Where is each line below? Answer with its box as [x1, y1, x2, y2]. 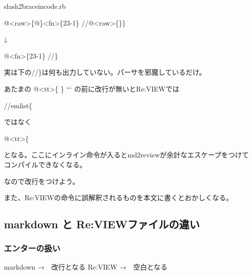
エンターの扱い [4, 242, 60, 254]
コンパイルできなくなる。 [4, 159, 86, 169]
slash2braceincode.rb [4, 1, 66, 11]
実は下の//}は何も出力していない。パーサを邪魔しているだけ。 [4, 67, 206, 77]
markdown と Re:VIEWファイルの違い [4, 216, 200, 232]
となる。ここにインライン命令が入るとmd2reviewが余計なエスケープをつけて [4, 150, 249, 160]
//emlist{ [4, 100, 32, 110]
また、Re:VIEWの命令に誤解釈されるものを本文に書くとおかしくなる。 [4, 192, 233, 203]
